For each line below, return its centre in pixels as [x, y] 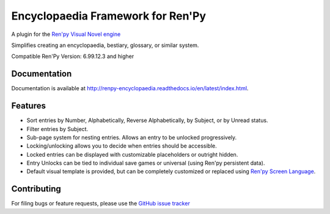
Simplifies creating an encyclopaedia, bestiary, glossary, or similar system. [105, 45]
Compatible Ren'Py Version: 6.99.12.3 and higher [73, 56]
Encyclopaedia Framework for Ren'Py [109, 16]
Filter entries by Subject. [57, 129]
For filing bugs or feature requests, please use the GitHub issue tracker [101, 204]
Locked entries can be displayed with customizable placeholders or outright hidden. [132, 154]
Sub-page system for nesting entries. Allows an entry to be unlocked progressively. [132, 137]
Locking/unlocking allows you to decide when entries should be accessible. [122, 146]
